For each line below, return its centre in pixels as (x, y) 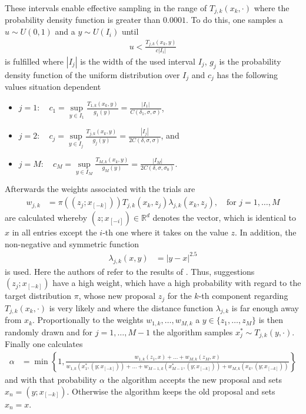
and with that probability (51, 379)
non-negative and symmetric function (72, 243)
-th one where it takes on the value (165, 232)
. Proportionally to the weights (88, 320)
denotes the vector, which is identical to (224, 218)
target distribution (38, 296)
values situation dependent (53, 87)
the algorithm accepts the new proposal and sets (195, 379)
